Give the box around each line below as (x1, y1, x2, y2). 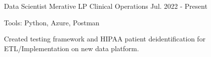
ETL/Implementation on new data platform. (4, 43, 139, 53)
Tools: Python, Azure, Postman (4, 17, 100, 27)
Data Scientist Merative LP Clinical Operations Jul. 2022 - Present (4, 1, 208, 11)
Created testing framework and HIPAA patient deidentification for (4, 34, 206, 44)
